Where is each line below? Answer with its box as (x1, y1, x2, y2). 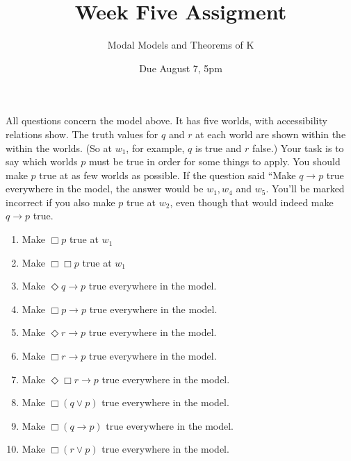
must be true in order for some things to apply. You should (89, 154, 341, 169)
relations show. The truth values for (6, 126, 158, 141)
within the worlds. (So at (6, 140, 112, 155)
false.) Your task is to (252, 140, 344, 155)
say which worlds (6, 154, 78, 169)
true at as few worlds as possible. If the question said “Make (39, 167, 296, 182)
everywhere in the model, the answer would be (6, 181, 204, 196)
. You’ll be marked (266, 181, 345, 196)
